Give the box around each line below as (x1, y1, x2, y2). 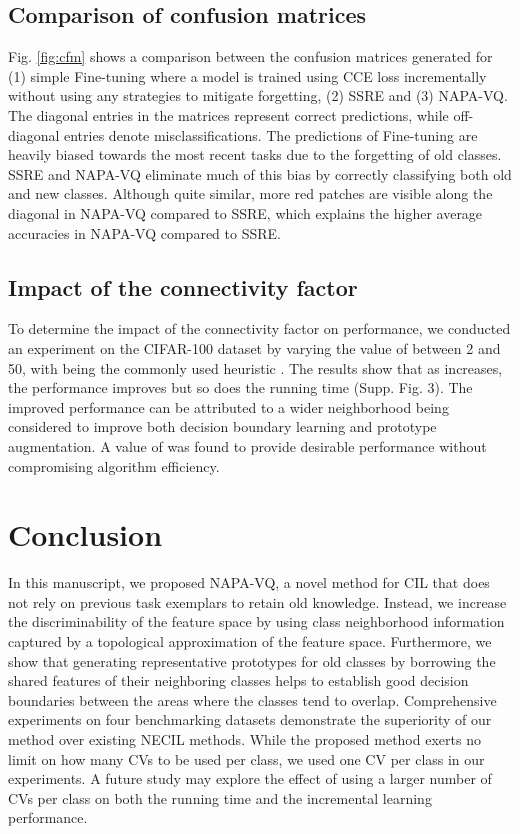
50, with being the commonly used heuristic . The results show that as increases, (8, 357, 503, 378)
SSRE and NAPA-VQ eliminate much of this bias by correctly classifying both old (8, 163, 512, 184)
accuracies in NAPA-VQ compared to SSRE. (8, 222, 281, 243)
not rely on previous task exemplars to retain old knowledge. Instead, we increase (8, 591, 507, 612)
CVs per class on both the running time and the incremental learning (8, 787, 432, 808)
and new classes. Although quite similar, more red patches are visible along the (8, 183, 493, 204)
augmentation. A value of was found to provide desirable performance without (8, 435, 487, 456)
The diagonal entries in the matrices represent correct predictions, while (8, 104, 449, 125)
